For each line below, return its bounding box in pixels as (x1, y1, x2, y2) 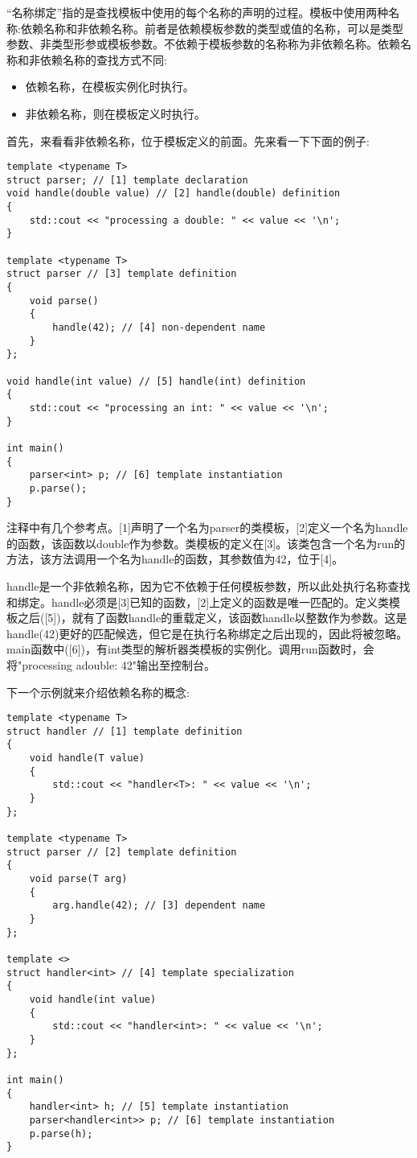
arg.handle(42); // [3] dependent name (52, 900, 266, 912)
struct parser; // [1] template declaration (6, 174, 248, 186)
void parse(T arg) (29, 873, 128, 885)
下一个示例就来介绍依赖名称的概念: (6, 683, 190, 700)
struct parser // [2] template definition (6, 846, 237, 858)
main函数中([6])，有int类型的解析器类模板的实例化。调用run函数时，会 (6, 641, 374, 657)
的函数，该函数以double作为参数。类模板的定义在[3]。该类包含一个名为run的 (6, 534, 406, 551)
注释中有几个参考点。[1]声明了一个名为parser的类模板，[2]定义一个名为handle (6, 519, 408, 536)
